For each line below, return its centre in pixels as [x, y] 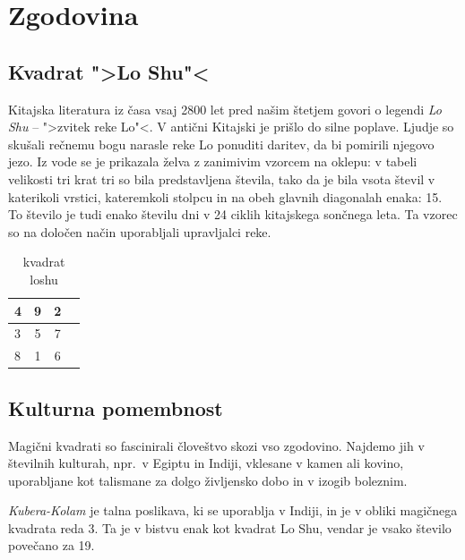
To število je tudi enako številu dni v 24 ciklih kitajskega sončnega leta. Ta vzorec [233, 214]
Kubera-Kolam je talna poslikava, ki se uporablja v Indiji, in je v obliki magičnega [233, 510]
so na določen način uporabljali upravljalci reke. [140, 231]
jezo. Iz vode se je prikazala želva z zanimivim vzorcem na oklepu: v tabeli [213, 161]
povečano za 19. [52, 545]
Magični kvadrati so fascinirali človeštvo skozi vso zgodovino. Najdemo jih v [216, 445]
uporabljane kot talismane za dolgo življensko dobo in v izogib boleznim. [208, 480]
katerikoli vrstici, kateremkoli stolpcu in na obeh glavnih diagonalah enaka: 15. [225, 196]
